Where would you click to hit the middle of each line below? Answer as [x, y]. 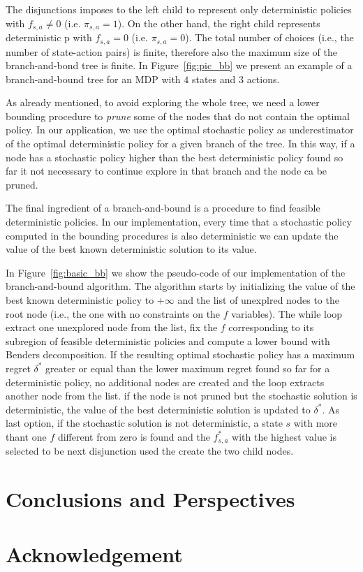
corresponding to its [271, 327]
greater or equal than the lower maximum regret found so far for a [188, 368]
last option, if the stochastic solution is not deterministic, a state [144, 423]
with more [316, 423]
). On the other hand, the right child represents [219, 23]
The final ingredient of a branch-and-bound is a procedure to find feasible [163, 208]
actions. [263, 79]
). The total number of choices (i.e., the [269, 37]
